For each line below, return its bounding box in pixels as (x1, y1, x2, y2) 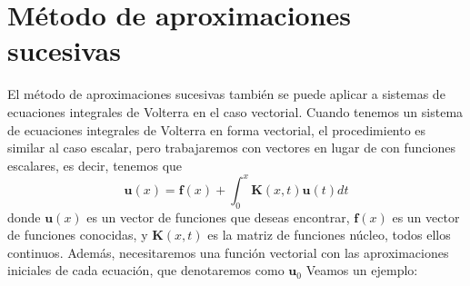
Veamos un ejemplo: (305, 261, 418, 280)
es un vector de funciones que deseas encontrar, (86, 207, 350, 226)
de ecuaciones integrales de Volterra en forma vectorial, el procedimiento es (7, 120, 426, 139)
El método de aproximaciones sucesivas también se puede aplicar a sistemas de (7, 84, 445, 104)
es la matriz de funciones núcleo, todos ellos (207, 225, 451, 244)
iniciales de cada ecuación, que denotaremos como (7, 261, 285, 280)
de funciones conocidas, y (7, 225, 148, 244)
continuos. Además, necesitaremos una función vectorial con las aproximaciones (7, 242, 449, 261)
